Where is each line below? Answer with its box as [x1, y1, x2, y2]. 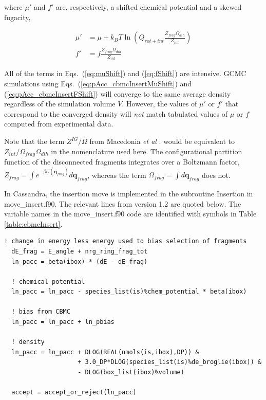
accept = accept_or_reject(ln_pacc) [11, 389, 137, 396]
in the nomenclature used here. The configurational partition [51, 146, 242, 156]
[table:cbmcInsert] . [4, 218, 63, 229]
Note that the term [4, 136, 65, 146]
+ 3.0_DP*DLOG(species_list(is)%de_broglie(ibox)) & [78, 358, 262, 366]
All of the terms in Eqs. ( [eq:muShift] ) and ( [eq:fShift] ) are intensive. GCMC [4, 68, 246, 79]
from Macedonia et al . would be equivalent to [89, 136, 235, 146]
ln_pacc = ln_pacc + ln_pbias [11, 318, 115, 326]
